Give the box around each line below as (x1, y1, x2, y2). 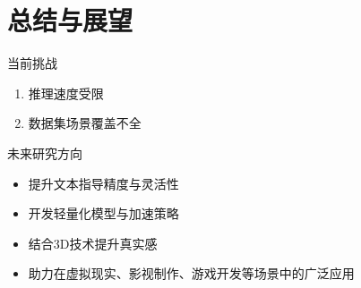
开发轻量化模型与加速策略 (28, 204, 179, 223)
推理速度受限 (28, 83, 104, 102)
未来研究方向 (7, 143, 82, 162)
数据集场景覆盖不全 (28, 114, 142, 132)
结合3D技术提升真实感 (28, 233, 158, 252)
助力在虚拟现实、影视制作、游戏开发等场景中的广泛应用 (28, 264, 355, 283)
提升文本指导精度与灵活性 (28, 174, 179, 192)
